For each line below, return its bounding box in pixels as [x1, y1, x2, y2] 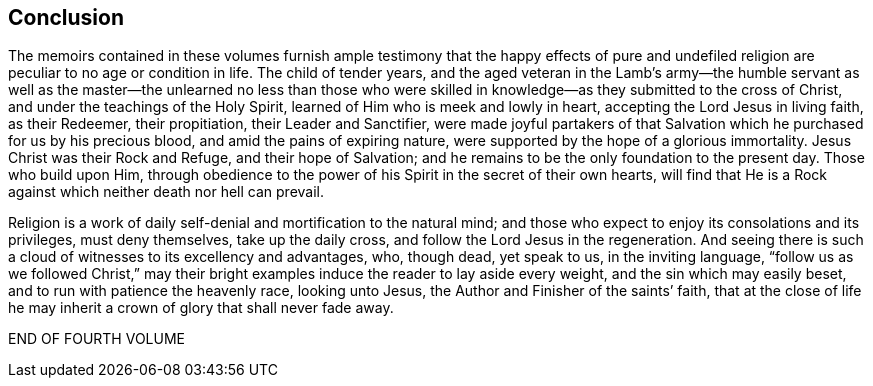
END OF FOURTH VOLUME [8, 330, 185, 348]
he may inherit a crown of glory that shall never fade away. [8, 299, 394, 317]
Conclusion [8, 5, 125, 30]
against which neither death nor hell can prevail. [8, 183, 325, 201]
